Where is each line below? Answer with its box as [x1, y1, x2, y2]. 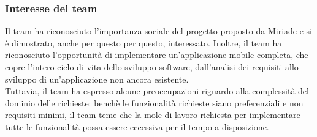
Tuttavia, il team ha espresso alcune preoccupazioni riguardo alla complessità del [5, 84, 309, 97]
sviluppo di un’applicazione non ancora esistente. [5, 72, 189, 85]
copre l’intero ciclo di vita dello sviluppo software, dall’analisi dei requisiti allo [5, 61, 299, 73]
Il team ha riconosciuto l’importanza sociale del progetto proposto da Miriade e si [5, 24, 313, 37]
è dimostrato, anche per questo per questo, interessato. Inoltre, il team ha [5, 36, 282, 49]
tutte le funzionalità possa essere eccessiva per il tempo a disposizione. [5, 120, 269, 133]
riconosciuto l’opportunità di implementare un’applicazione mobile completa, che [5, 48, 308, 61]
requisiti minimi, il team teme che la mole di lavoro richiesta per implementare [5, 108, 300, 121]
